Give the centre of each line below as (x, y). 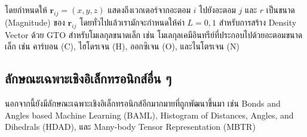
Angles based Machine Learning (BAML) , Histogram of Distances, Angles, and (149, 115)
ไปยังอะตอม (217, 10)
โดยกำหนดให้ (26, 10)
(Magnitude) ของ (35, 22)
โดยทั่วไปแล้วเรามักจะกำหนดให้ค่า (132, 22)
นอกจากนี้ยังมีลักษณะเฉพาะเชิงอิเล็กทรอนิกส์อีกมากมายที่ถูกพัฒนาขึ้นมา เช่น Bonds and (143, 103)
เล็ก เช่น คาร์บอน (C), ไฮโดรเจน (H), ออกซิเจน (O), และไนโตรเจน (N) (122, 46)
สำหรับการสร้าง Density (258, 22)
